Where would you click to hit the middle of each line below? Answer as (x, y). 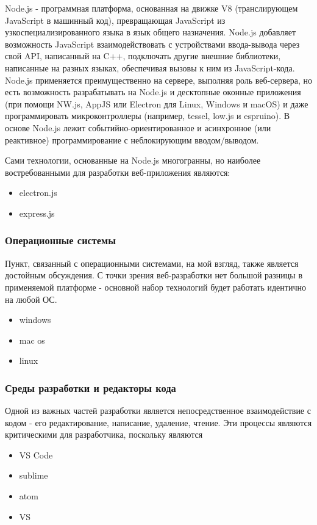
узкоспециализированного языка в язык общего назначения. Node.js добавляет (151, 32)
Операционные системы (61, 240)
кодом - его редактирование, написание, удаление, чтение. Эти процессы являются (158, 422)
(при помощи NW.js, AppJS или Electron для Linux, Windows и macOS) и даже (157, 103)
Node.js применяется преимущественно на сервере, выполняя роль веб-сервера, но (158, 80)
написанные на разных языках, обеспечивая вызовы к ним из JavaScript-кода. (150, 67)
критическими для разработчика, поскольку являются (104, 434)
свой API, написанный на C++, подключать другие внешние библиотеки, (143, 56)
